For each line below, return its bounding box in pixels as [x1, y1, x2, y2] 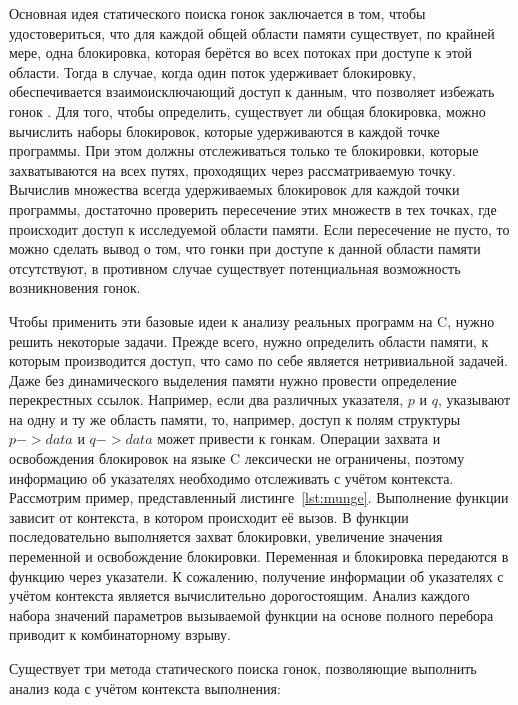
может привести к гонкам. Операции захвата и [157, 428, 441, 449]
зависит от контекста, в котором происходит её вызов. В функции [9, 506, 409, 527]
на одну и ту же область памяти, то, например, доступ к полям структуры [9, 408, 461, 429]
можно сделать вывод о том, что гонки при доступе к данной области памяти [9, 238, 481, 259]
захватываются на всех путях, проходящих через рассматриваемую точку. [9, 159, 456, 180]
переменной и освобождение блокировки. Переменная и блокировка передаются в [9, 546, 509, 567]
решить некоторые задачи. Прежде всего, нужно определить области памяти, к [9, 330, 489, 351]
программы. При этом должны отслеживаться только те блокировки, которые [9, 140, 479, 161]
